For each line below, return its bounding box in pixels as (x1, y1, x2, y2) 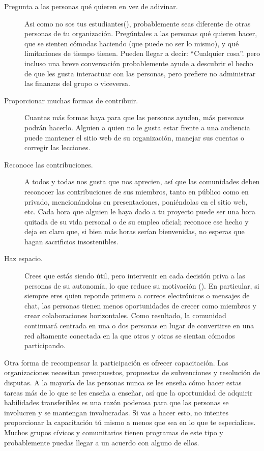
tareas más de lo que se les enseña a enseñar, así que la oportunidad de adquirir (4, 387, 253, 398)
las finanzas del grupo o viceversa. (24, 78, 130, 89)
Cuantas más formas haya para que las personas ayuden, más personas (24, 112, 245, 123)
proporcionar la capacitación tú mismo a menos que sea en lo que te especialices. (4, 417, 256, 428)
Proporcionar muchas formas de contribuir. (4, 95, 138, 105)
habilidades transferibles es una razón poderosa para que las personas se (4, 397, 229, 408)
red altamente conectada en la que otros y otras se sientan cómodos (24, 330, 235, 341)
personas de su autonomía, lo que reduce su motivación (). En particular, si (24, 280, 259, 291)
